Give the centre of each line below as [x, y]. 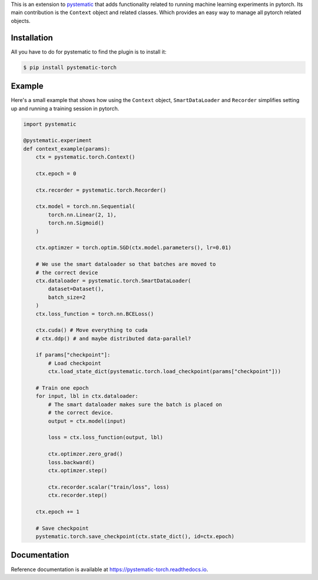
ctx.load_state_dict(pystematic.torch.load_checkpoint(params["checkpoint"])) [165, 372]
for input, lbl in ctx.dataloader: [87, 396]
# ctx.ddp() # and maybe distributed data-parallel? [113, 338]
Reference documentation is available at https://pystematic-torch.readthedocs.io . [110, 569]
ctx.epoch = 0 [56, 173]
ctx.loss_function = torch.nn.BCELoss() [95, 314]
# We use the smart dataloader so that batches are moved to [126, 264]
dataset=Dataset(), [76, 289]
